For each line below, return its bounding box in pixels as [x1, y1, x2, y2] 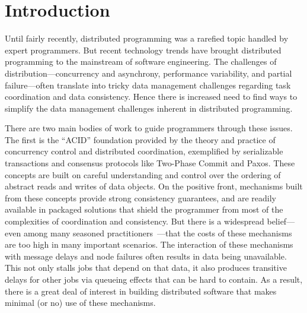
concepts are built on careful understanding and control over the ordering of [5, 168, 281, 181]
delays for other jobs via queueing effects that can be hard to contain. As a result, [5, 273, 303, 285]
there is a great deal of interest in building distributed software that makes [5, 284, 277, 297]
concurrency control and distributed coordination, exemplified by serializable [5, 145, 283, 157]
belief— [267, 215, 295, 227]
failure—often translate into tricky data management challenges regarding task [5, 78, 291, 91]
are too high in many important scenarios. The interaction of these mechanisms [5, 238, 293, 251]
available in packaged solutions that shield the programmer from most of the [5, 203, 283, 216]
